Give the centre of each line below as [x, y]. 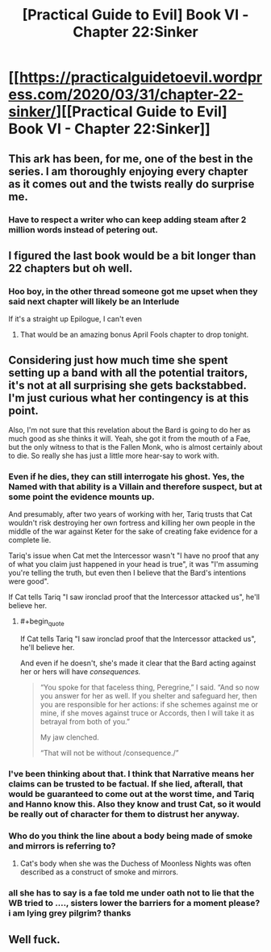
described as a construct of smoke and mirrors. [99, 872]
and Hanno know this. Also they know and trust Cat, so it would [135, 804]
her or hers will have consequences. [80, 672]
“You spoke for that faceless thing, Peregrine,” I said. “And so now [150, 687]
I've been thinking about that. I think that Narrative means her [131, 774]
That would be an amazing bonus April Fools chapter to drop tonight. [134, 335]
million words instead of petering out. [83, 229]
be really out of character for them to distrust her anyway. [124, 815]
